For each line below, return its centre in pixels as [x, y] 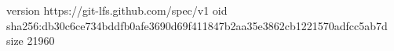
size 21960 [31, 41]
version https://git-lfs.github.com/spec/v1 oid [117, 10]
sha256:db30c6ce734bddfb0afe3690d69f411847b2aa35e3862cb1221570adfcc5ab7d [197, 25]
